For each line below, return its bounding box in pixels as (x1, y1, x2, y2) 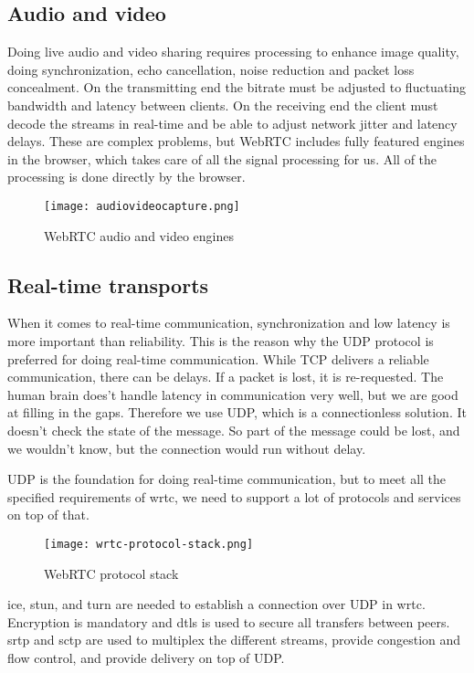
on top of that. (7, 505, 90, 524)
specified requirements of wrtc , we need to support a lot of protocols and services (7, 487, 461, 506)
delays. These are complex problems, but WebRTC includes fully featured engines (7, 131, 465, 151)
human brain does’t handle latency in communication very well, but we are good (7, 384, 458, 404)
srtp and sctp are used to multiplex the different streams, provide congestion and (7, 630, 461, 649)
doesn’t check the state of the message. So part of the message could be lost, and (7, 420, 460, 439)
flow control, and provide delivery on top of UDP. (7, 647, 285, 667)
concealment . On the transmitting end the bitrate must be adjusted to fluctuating (7, 78, 467, 97)
